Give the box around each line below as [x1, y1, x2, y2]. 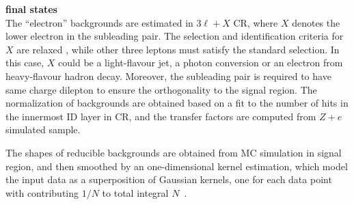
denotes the [292, 15, 340, 29]
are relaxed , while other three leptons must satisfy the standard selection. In [16, 42, 340, 56]
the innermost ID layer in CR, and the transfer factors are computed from [5, 109, 316, 123]
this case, [5, 55, 44, 70]
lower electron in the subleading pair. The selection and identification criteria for [5, 29, 344, 43]
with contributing [5, 185, 79, 200]
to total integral [102, 185, 169, 200]
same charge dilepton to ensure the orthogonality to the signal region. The [5, 82, 317, 96]
